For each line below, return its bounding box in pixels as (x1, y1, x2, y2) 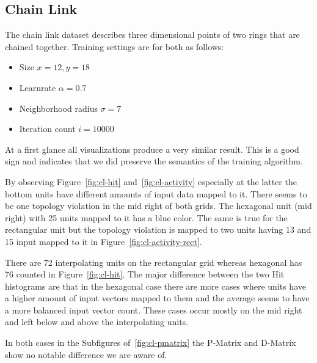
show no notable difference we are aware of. (5, 348, 167, 361)
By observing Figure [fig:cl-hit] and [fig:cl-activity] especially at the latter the (5, 175, 297, 188)
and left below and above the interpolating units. (5, 315, 188, 328)
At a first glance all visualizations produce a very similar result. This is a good (5, 142, 299, 155)
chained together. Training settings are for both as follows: (5, 40, 224, 53)
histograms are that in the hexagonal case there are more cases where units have (5, 279, 306, 292)
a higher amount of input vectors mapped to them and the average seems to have (5, 291, 310, 304)
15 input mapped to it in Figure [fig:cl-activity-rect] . (5, 235, 202, 248)
